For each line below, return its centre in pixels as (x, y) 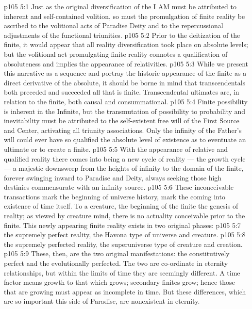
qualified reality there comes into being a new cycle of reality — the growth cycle (125, 158)
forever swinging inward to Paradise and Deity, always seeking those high (113, 177)
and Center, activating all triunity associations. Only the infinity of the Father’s (123, 130)
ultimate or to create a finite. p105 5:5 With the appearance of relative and (116, 149)
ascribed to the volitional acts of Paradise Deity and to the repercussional (114, 25)
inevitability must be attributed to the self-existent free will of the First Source (122, 121)
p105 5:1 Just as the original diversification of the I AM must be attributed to (120, 6)
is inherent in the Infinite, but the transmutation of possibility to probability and (125, 111)
